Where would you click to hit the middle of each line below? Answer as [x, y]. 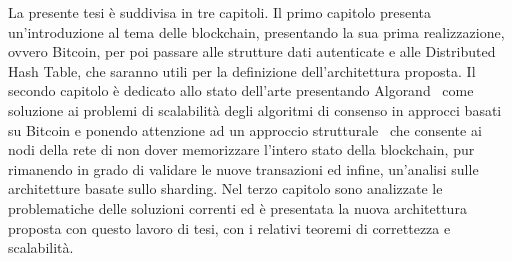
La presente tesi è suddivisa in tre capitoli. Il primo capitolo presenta [220, 12]
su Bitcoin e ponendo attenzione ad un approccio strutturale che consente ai [245, 129]
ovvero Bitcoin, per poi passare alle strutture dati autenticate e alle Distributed [252, 51]
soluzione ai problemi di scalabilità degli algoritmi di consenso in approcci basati [255, 109]
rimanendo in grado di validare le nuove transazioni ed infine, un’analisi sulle [243, 168]
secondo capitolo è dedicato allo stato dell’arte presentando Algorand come [241, 90]
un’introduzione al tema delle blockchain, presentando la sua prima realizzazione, [256, 31]
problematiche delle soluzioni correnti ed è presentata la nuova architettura [237, 207]
